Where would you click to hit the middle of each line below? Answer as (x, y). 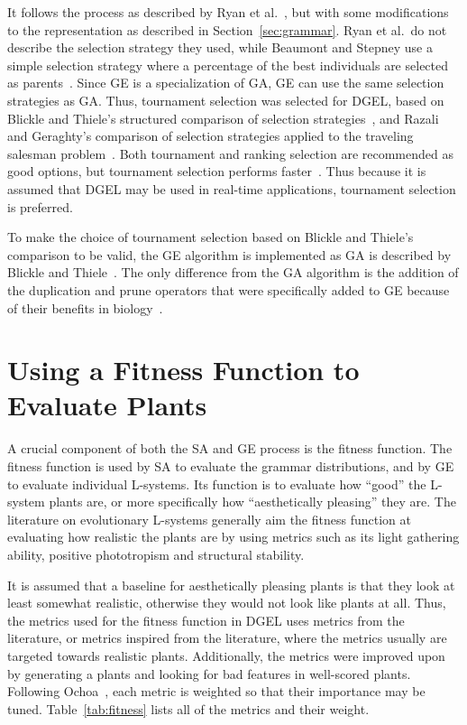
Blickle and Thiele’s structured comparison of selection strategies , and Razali (223, 118)
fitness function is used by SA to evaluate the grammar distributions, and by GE (231, 466)
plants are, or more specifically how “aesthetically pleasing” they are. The (252, 502)
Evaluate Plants (107, 405)
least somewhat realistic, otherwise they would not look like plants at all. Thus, (227, 603)
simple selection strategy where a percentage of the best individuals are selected (228, 65)
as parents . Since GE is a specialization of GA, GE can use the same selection (226, 83)
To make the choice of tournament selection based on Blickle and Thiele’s (211, 237)
